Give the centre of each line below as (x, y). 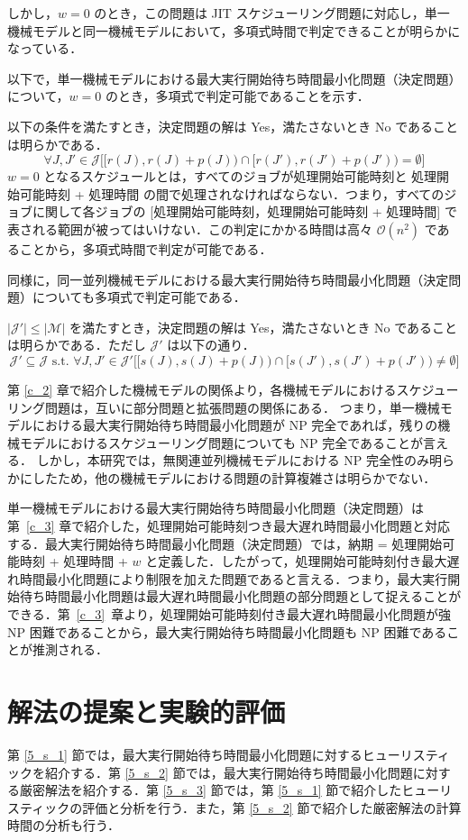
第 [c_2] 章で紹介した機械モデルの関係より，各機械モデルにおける (202, 389)
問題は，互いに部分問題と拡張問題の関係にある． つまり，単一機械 (242, 407)
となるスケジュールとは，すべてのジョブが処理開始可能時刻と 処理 (240, 176)
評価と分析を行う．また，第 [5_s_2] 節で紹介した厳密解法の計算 (272, 807)
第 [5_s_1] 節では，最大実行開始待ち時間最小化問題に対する (185, 754)
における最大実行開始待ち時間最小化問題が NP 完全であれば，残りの (235, 425)
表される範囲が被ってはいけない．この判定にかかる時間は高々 (190, 228)
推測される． (70, 649)
